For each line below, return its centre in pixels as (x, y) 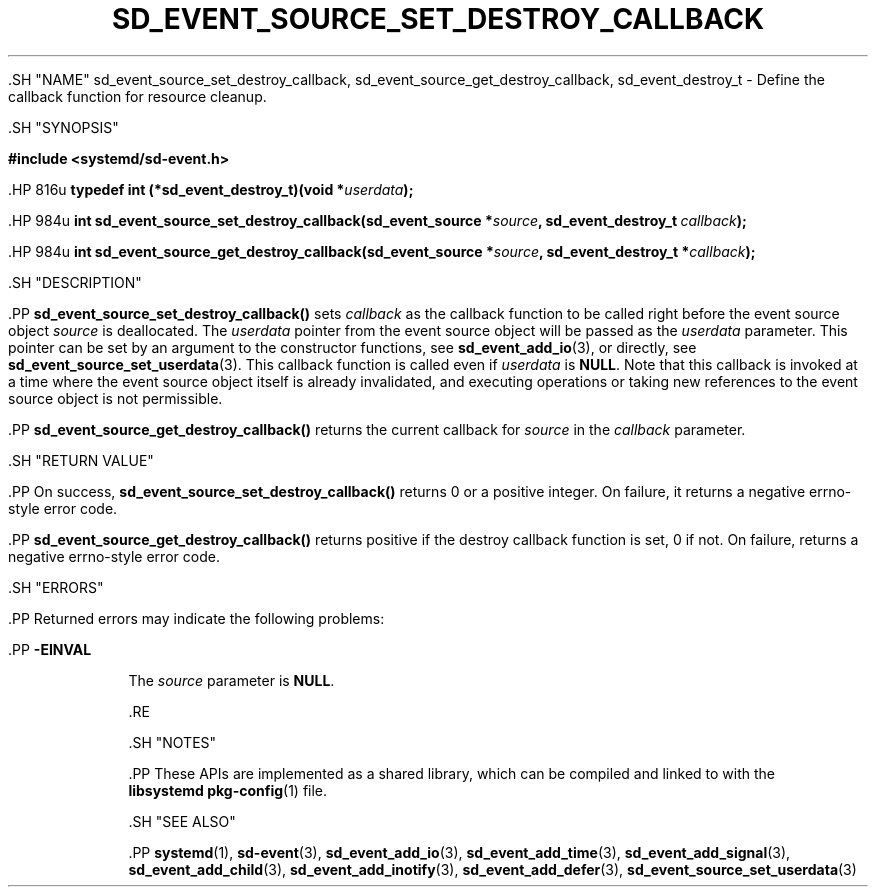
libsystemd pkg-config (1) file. (228, 790)
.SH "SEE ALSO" (182, 821)
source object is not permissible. (115, 398)
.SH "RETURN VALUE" (81, 460)
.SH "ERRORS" (56, 587)
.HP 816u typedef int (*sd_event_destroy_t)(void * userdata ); (211, 189)
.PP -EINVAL (50, 649)
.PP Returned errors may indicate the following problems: (196, 618)
